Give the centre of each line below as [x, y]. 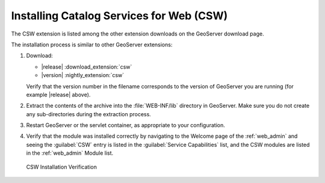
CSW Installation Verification [62, 167]
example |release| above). [58, 95]
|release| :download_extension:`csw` [87, 67]
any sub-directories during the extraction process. [89, 114]
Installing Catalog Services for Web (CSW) [119, 16]
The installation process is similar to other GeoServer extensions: [92, 45]
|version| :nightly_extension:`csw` [83, 75]
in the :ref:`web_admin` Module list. [70, 153]
